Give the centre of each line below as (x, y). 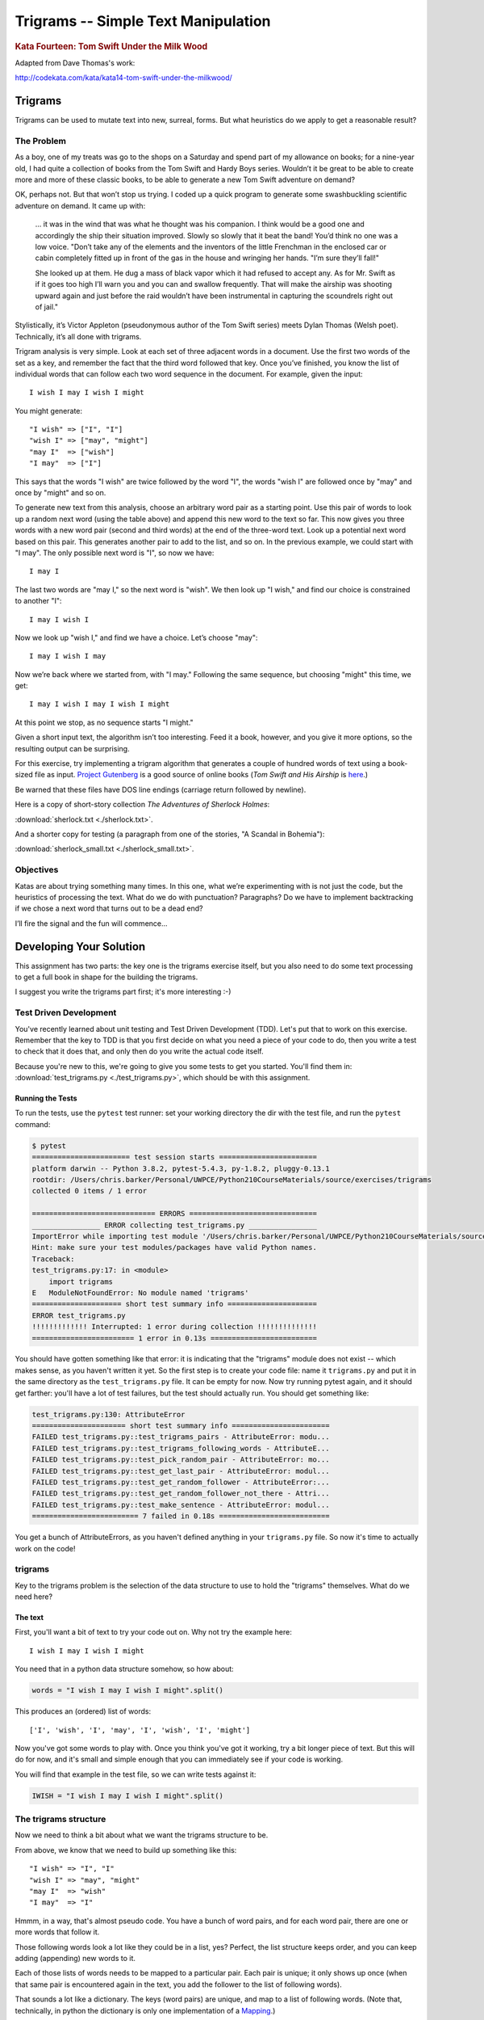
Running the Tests (46, 1098)
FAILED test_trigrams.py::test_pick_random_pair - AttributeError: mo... (181, 1460)
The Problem (41, 141)
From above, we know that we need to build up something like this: (126, 1850)
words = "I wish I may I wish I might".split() (127, 1690)
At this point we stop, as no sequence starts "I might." (104, 722)
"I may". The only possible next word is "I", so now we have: (115, 553)
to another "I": (38, 601)
